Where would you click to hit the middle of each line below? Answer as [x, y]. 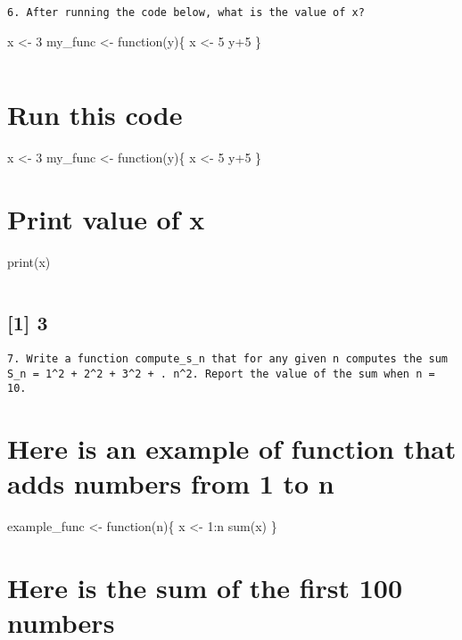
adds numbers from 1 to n [171, 483]
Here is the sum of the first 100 [205, 587]
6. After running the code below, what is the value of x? [186, 12]
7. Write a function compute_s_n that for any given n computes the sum [227, 358]
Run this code [95, 115]
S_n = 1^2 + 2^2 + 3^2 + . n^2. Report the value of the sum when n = [221, 374]
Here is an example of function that [232, 449]
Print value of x [106, 219]
